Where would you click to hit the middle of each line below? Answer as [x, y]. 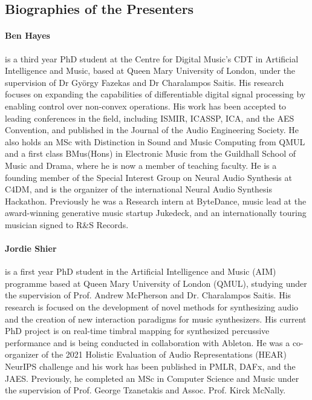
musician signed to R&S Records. [67, 224]
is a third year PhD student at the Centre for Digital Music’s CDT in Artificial [152, 58]
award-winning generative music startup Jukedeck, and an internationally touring [156, 213]
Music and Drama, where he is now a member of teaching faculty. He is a [141, 165]
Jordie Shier [31, 248]
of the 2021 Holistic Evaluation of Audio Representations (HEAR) [164, 354]
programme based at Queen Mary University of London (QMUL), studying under [156, 283]
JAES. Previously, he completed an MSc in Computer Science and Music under [152, 378]
